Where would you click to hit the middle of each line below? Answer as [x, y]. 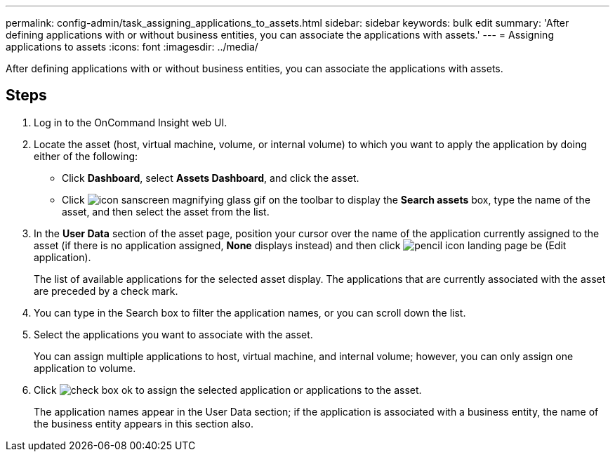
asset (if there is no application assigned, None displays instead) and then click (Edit [300, 245]
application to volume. [85, 368]
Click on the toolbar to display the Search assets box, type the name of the [326, 199]
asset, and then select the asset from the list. [166, 211]
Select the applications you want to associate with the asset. [173, 334]
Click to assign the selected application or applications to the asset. [228, 390]
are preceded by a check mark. [106, 291]
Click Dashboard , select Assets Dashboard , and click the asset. [211, 178]
